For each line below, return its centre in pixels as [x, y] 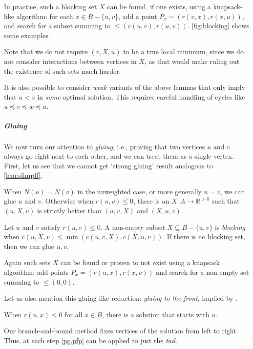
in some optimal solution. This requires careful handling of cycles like [141, 96]
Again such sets [27, 262]
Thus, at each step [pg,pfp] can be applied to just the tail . [91, 340]
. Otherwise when [67, 201]
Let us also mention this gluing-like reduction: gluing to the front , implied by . [121, 298]
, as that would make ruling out [192, 61]
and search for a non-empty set [202, 272]
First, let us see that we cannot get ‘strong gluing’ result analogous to [108, 165]
